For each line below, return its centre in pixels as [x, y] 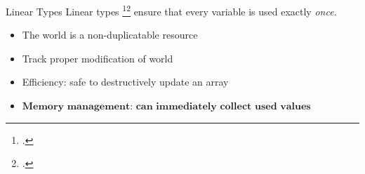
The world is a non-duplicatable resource [110, 35]
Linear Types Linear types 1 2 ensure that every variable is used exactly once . [171, 10]
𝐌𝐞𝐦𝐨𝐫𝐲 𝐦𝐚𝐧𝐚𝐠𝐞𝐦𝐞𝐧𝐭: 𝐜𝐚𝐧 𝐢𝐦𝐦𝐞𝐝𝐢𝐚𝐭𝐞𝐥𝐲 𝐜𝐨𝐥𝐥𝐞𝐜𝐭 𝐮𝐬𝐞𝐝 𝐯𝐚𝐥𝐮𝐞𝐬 [166, 107]
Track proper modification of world [98, 58]
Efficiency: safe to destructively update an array [125, 82]
